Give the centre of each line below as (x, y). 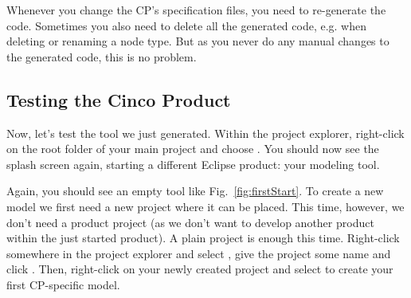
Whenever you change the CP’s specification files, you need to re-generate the (196, 10)
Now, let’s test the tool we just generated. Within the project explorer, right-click (205, 133)
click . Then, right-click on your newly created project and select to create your (200, 269)
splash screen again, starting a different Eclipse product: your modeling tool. (193, 164)
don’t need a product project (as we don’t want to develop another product (190, 222)
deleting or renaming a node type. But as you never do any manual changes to (198, 41)
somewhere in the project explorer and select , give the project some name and (199, 253)
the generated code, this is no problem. (102, 56)
